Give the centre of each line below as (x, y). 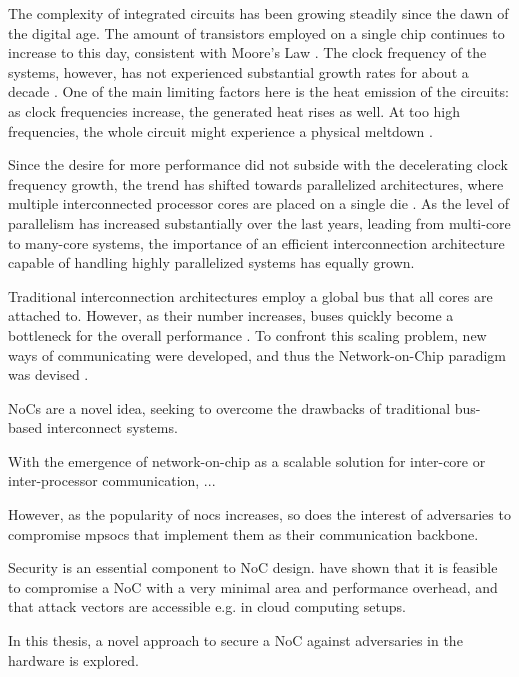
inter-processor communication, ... (112, 480)
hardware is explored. (73, 659)
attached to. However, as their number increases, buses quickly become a (231, 315)
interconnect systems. (112, 427)
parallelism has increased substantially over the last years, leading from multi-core (259, 222)
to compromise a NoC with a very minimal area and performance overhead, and (253, 586)
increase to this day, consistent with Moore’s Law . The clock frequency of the (247, 52)
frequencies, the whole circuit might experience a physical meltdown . (220, 130)
